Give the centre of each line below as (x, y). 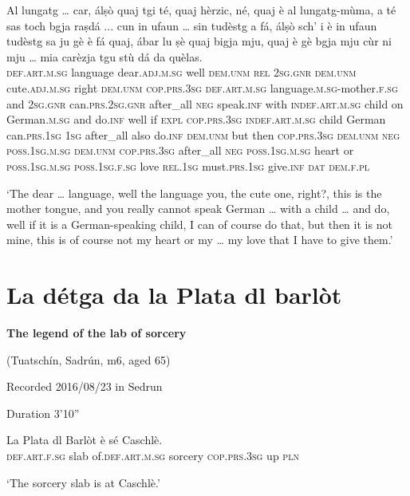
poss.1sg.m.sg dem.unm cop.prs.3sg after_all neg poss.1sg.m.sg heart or (180, 150)
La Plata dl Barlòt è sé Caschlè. (85, 440)
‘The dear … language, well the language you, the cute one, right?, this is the (194, 193)
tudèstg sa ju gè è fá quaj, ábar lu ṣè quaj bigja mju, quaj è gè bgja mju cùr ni (199, 41)
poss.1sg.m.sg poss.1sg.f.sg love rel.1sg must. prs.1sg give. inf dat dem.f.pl (188, 165)
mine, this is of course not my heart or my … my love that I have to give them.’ (200, 240)
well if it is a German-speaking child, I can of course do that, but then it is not (199, 224)
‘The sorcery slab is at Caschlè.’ (83, 482)
